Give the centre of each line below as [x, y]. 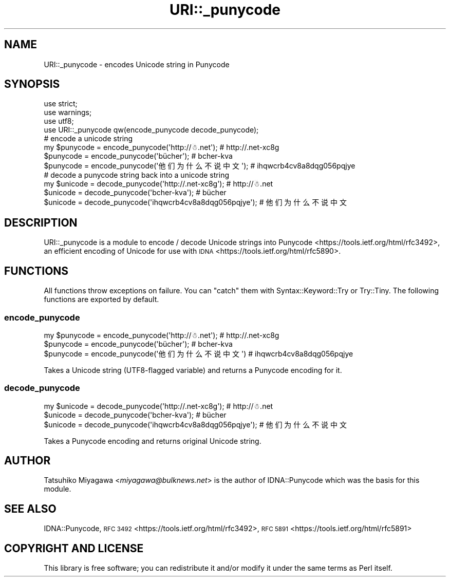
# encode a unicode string [88, 139]
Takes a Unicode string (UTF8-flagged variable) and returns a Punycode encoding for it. [193, 370]
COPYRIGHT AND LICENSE [74, 548]
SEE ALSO [30, 509]
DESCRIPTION [41, 222]
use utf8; [59, 121]
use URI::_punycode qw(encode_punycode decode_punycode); [151, 130]
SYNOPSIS [32, 84]
